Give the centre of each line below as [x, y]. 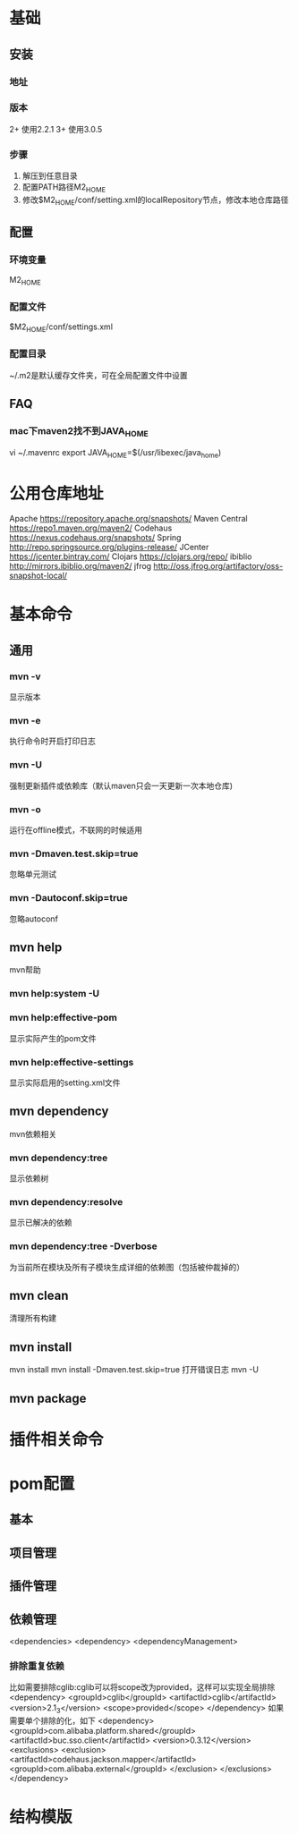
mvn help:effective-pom [64, 1018]
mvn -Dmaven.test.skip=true [74, 853]
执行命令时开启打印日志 [52, 741]
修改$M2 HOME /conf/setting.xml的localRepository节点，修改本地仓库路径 [155, 200]
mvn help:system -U [55, 994]
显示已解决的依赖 [41, 1223]
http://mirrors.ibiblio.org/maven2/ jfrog [81, 566]
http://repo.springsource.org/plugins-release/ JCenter [109, 548]
